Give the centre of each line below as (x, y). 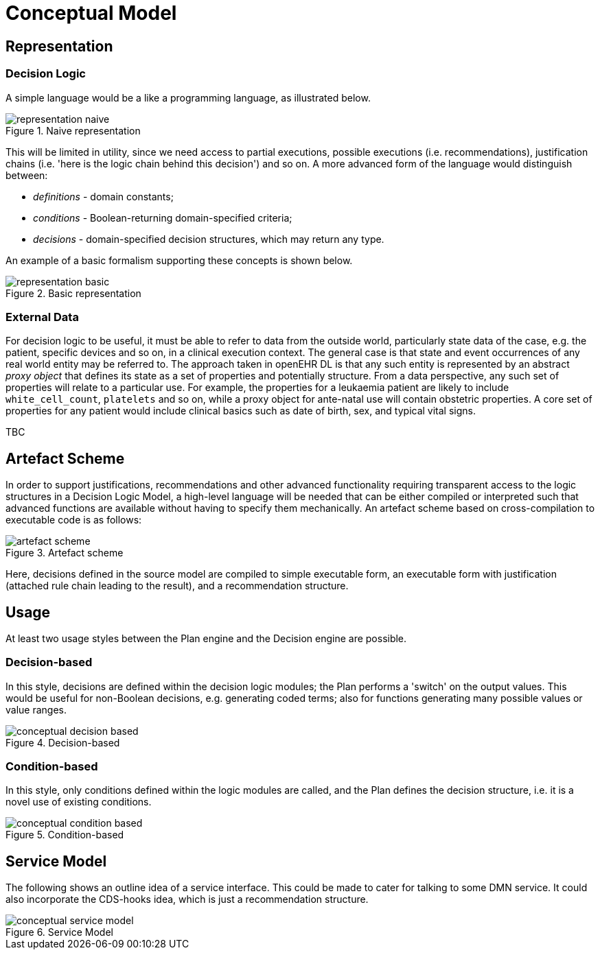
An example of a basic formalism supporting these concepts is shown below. (179, 260)
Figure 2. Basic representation (73, 293)
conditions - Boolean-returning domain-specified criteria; (163, 217)
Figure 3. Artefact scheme (65, 553)
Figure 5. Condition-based (65, 835)
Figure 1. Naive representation (73, 130)
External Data (42, 317)
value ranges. (36, 709)
